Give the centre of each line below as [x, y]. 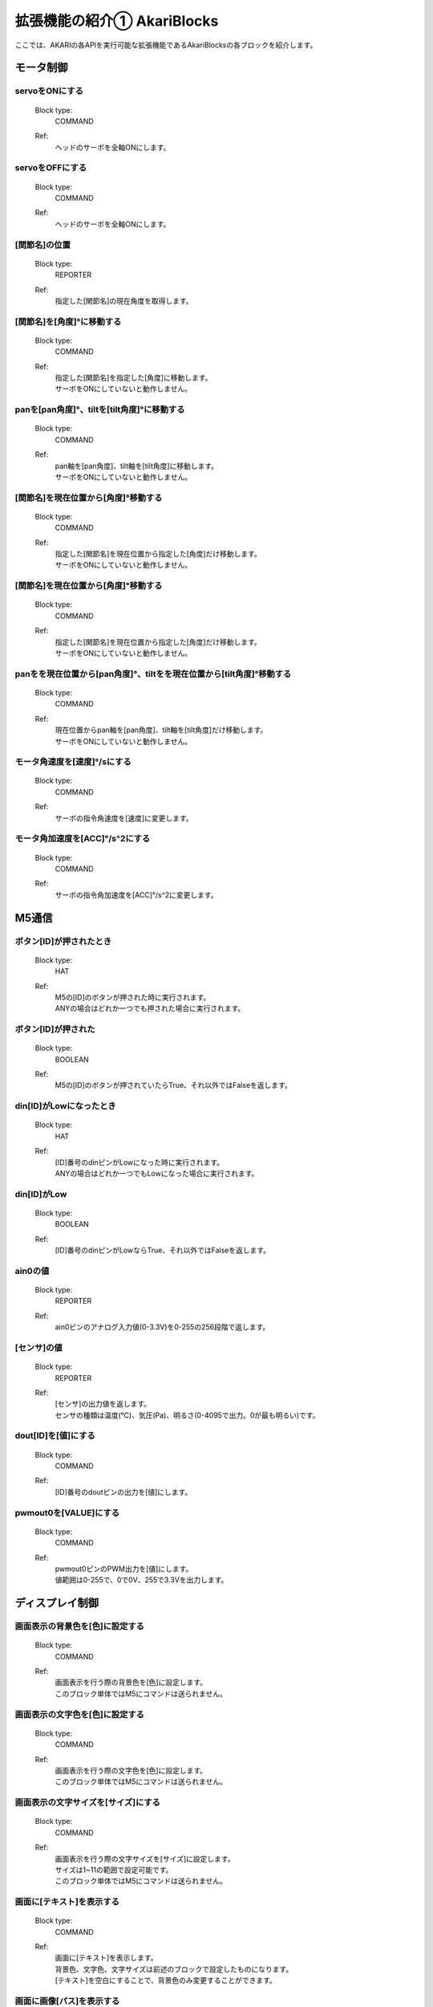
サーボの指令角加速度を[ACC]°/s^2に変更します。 [136, 894]
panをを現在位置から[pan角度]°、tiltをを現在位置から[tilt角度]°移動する [153, 674]
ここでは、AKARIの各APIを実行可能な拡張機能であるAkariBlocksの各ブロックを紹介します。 [166, 45]
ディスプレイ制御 [57, 1603]
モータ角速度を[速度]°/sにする [73, 762]
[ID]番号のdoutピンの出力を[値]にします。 [123, 1492]
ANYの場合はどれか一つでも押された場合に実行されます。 [150, 1008]
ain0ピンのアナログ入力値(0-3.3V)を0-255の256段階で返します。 [162, 1327]
